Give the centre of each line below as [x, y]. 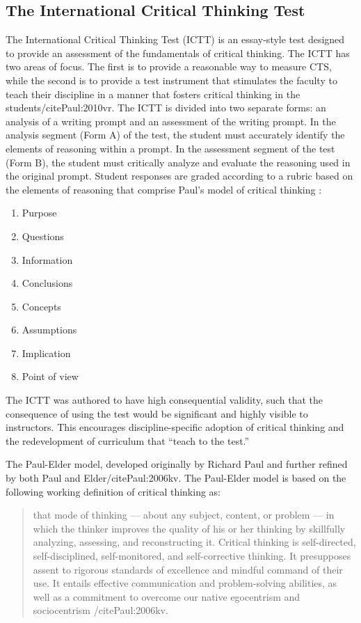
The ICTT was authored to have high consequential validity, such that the [165, 400]
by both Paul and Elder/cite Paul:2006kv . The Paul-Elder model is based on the [176, 478]
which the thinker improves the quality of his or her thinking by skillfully [189, 528]
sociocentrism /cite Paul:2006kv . [101, 610]
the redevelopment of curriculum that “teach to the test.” [128, 440]
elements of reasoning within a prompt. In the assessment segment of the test [170, 148]
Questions [43, 236]
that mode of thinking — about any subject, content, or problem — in [184, 515]
